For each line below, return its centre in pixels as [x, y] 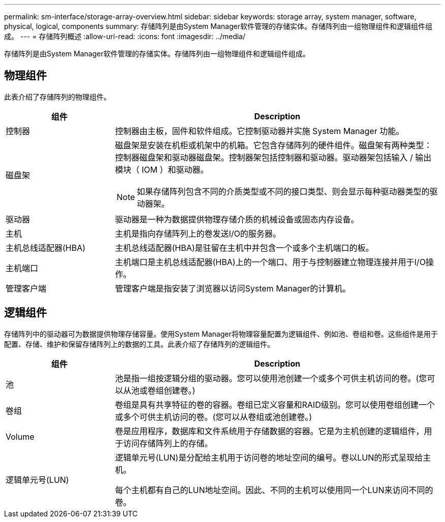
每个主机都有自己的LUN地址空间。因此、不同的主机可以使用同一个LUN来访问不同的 [274, 490]
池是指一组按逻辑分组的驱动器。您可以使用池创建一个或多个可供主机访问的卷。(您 [271, 378]
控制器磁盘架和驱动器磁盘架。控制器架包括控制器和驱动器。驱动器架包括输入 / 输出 [273, 157]
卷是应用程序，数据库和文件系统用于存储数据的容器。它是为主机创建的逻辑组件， [269, 431]
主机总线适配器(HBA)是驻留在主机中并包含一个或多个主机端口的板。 [244, 248]
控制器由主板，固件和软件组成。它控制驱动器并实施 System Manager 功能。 [260, 131]
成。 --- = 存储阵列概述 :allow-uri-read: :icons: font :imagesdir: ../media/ [125, 36]
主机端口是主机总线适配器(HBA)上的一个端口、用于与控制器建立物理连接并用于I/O [270, 262]
